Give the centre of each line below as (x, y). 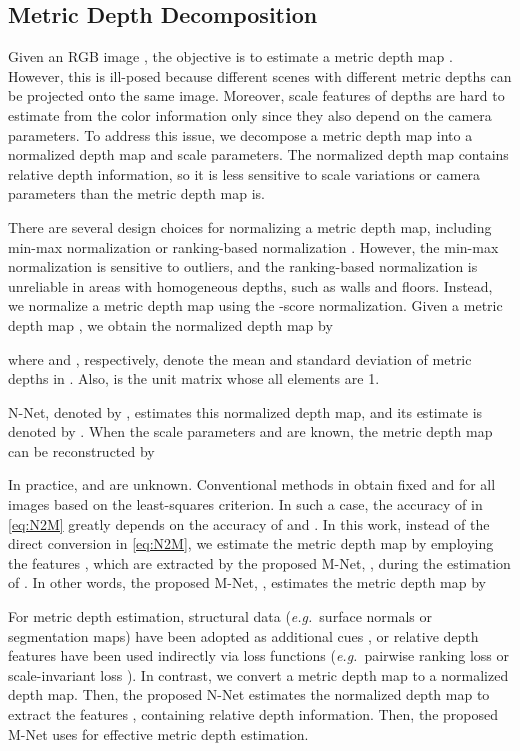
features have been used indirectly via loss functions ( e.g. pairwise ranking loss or (259, 655)
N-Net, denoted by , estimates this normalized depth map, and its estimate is (245, 411)
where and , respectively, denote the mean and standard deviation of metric (240, 358)
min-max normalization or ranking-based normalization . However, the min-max (253, 246)
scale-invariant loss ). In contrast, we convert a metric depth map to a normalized (258, 674)
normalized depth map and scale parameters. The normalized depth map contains (258, 154)
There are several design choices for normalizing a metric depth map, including (250, 226)
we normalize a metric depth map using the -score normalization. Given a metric (255, 305)
